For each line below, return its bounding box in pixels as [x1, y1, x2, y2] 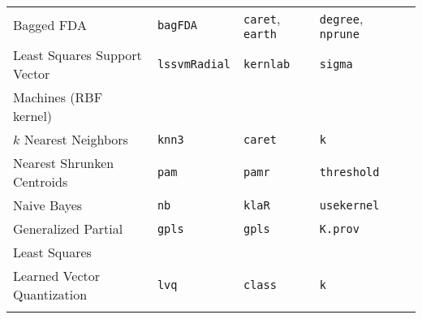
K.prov [319, 222, 360, 235]
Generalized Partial [13, 219, 123, 238]
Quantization [13, 285, 88, 304]
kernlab [243, 58, 291, 71]
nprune [319, 28, 360, 41]
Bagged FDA [13, 15, 87, 34]
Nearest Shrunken [13, 153, 114, 172]
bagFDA [157, 18, 198, 32]
